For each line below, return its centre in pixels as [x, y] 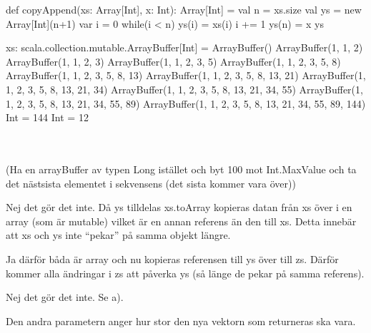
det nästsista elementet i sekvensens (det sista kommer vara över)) [151, 183]
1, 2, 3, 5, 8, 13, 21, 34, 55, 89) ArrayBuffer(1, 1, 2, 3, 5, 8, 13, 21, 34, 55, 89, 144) [186, 103]
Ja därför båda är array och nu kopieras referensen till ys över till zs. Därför [172, 258]
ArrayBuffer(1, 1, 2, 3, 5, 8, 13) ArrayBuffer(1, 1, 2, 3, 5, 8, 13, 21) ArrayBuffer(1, [186, 75]
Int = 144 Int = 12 [47, 117]
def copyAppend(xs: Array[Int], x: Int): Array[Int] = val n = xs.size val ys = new [184, 9]
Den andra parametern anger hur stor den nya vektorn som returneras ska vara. [181, 321]
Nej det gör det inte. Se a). [65, 297]
